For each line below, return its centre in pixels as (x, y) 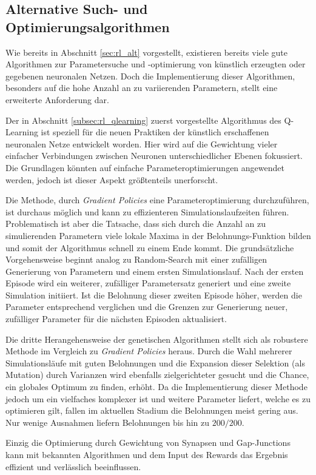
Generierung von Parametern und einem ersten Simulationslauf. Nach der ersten (155, 271)
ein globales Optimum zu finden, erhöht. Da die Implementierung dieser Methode (156, 387)
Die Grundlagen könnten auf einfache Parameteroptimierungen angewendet (145, 167)
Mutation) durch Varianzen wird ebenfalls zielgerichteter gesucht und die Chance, (157, 375)
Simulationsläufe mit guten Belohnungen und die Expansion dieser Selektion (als (155, 362)
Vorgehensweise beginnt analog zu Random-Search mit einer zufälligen (136, 259)
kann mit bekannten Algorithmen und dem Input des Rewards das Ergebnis (147, 454)
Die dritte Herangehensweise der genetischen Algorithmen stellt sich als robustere (157, 339)
